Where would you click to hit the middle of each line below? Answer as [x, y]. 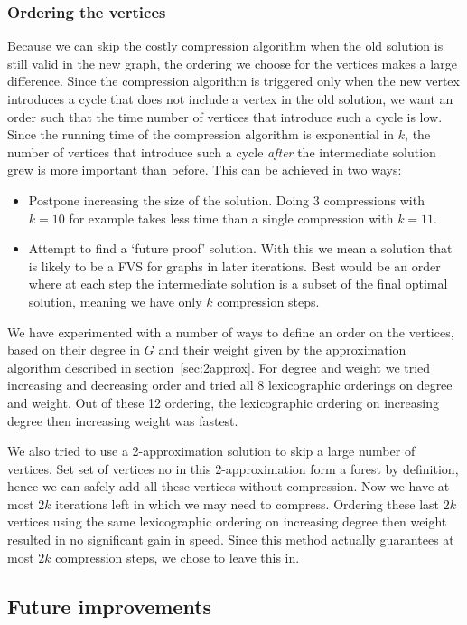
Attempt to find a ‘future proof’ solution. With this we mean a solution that [240, 248]
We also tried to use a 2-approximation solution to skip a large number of [211, 451]
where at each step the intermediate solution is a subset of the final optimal [238, 284]
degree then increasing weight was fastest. [123, 420]
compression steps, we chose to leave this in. [177, 557]
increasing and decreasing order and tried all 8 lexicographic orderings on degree [230, 385]
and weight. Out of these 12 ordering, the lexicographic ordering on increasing [223, 402]
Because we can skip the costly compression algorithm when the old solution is [225, 46]
